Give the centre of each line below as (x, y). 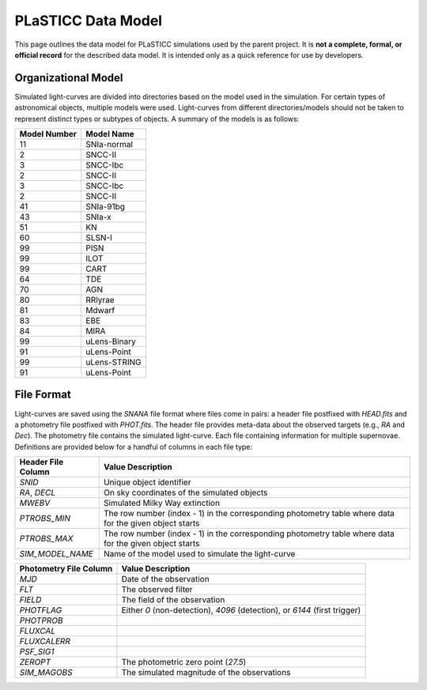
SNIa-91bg (106, 207)
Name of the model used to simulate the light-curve (199, 554)
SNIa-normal (110, 145)
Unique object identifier (147, 482)
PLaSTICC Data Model (88, 21)
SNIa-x (98, 217)
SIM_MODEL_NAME (57, 554)
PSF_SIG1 (37, 652)
